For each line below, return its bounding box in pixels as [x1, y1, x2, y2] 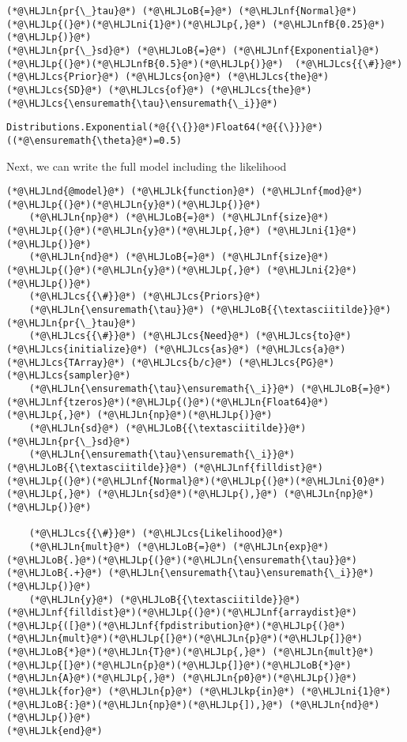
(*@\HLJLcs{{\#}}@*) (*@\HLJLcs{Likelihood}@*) [28, 528, 284, 540]
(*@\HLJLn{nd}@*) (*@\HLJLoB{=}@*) [28, 251, 216, 263]
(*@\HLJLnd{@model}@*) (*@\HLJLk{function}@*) [6, 186, 255, 198]
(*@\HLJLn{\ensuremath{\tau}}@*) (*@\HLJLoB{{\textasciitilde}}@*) [28, 304, 391, 316]
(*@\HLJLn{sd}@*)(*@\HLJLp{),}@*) [96, 488, 278, 500]
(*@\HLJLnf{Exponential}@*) [232, 44, 380, 56]
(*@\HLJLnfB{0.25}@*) [272, 18, 386, 30]
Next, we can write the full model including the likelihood [6, 157, 287, 174]
